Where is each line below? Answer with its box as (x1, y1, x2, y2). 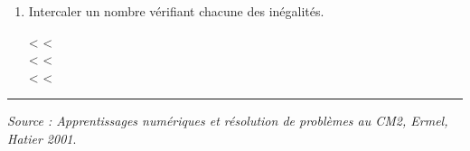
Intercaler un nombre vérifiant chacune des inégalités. (28, 2, 324, 20)
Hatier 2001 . (7, 128, 77, 147)
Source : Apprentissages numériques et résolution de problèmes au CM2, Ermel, (7, 111, 448, 130)
